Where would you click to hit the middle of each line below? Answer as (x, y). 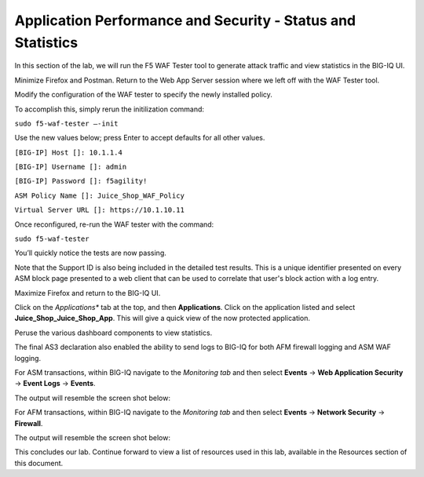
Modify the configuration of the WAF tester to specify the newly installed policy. (143, 95)
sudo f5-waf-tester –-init (66, 123)
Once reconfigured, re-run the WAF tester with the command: (114, 224)
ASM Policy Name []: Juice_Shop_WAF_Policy (99, 195)
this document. (39, 463)
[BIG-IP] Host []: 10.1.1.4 (69, 152)
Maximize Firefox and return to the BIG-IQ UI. (88, 293)
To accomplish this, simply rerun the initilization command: (109, 109)
